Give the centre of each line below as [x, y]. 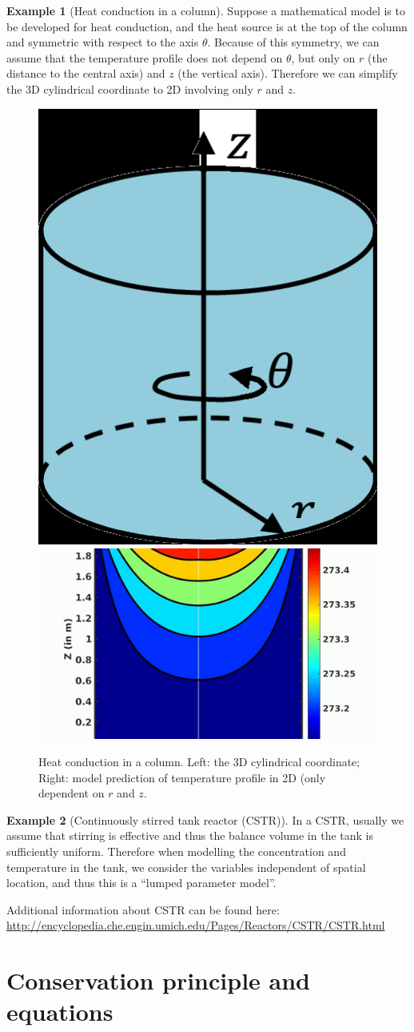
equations [60, 1012]
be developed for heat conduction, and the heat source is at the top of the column [207, 26]
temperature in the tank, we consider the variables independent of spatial [186, 867]
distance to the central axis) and [86, 73]
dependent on [72, 793]
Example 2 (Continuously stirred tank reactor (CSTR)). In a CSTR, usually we [205, 819]
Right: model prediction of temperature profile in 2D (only [182, 777]
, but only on [323, 57]
